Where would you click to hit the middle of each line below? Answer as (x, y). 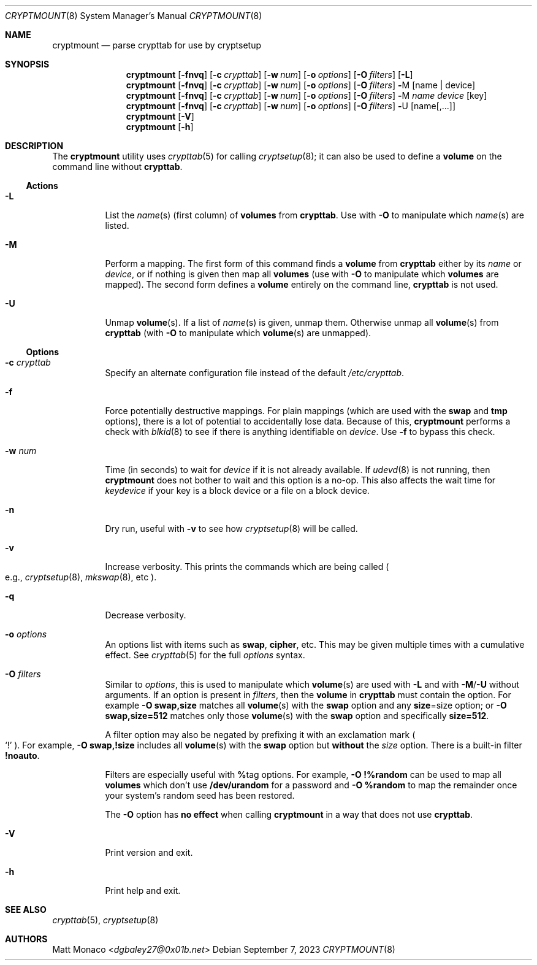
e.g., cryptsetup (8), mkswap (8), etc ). (81, 577)
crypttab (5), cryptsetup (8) (105, 920)
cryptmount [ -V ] (160, 116)
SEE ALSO (26, 909)
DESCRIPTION (34, 146)
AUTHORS (26, 939)
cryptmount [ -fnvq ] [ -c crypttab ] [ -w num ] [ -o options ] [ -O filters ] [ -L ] (269, 75)
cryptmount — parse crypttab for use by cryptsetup (157, 45)
